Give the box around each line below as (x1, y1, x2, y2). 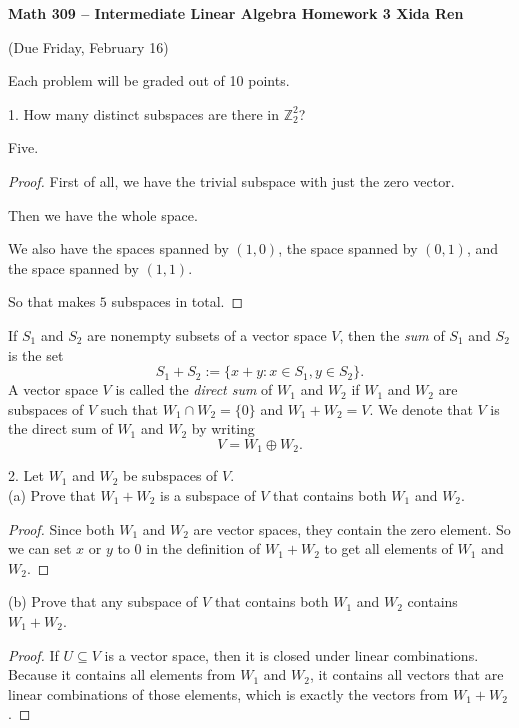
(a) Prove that (8, 484, 96, 505)
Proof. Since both (8, 518, 115, 539)
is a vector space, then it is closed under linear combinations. (104, 644, 479, 665)
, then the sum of (339, 324, 445, 345)
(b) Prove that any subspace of (8, 591, 198, 612)
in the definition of (146, 538, 261, 559)
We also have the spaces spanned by (8, 238, 229, 259)
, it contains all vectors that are (309, 664, 504, 685)
